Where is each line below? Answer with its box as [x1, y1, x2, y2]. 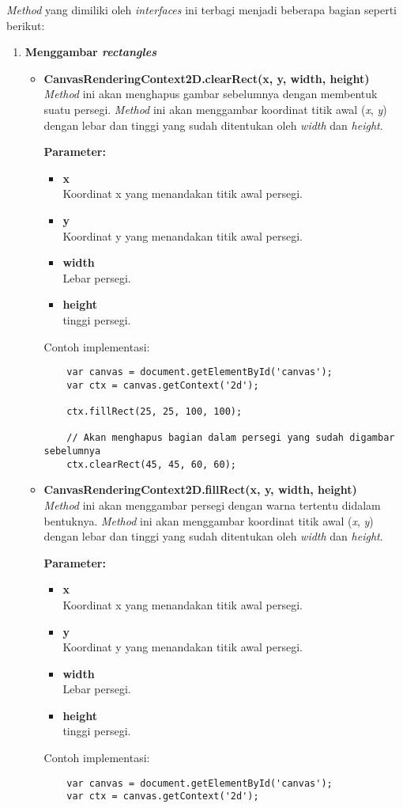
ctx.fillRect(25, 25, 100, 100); [66, 406, 243, 418]
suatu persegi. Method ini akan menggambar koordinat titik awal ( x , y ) [43, 101, 387, 117]
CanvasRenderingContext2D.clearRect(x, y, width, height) [43, 70, 370, 86]
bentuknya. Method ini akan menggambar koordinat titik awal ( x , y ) [43, 512, 374, 529]
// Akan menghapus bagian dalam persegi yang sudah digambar [66, 432, 395, 444]
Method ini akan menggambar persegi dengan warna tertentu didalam [43, 496, 381, 513]
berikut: [6, 17, 45, 33]
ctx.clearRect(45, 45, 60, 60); [66, 458, 236, 470]
